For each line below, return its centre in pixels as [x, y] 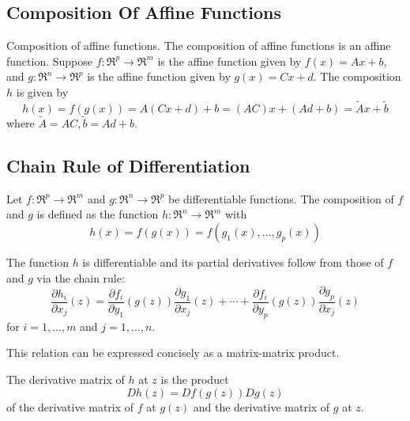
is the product [195, 379]
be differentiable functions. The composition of [281, 198]
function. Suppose [50, 61]
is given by [42, 91]
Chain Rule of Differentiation [128, 165]
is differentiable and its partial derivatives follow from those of [233, 262]
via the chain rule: [81, 277]
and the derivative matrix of [261, 406]
